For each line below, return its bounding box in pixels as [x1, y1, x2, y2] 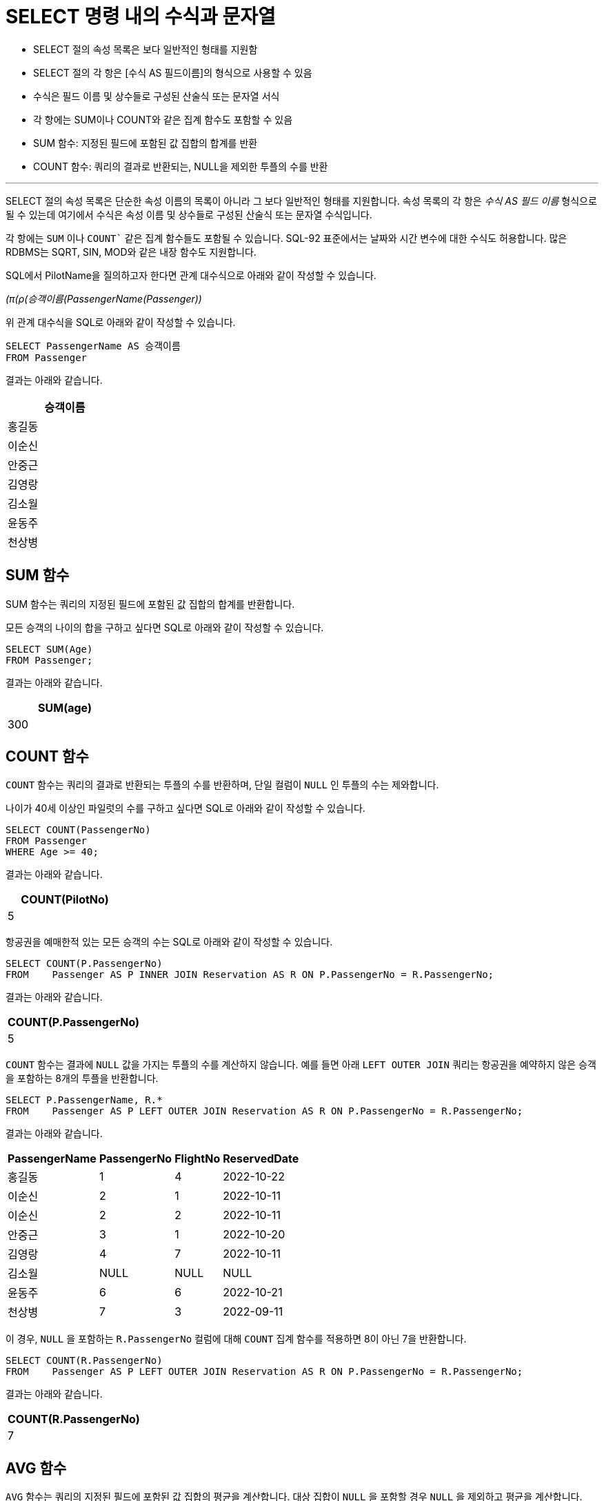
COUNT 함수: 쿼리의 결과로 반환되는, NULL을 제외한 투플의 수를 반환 [33, 160, 328, 172]
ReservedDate [223, 1152, 299, 1166]
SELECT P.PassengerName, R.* [6, 1094, 163, 1106]
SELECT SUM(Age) [6, 643, 93, 655]
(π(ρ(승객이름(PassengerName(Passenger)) [6, 292, 202, 305]
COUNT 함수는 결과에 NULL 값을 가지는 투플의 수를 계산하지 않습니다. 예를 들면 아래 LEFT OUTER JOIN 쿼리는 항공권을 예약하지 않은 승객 [6, 1059, 596, 1071]
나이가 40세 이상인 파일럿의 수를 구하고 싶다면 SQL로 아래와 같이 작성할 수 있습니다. [6, 802, 365, 815]
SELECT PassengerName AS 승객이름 [6, 340, 181, 351]
